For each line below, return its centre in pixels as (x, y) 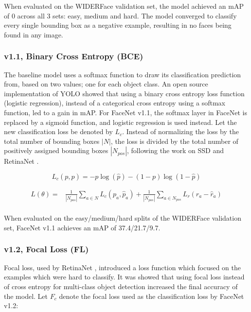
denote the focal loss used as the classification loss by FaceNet (152, 296)
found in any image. (34, 34)
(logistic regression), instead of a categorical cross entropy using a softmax (115, 103)
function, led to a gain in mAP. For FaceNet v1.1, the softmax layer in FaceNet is (125, 112)
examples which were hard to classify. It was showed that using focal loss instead (124, 277)
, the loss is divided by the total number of (174, 141)
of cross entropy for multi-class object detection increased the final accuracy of (121, 286)
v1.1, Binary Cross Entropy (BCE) (74, 56)
